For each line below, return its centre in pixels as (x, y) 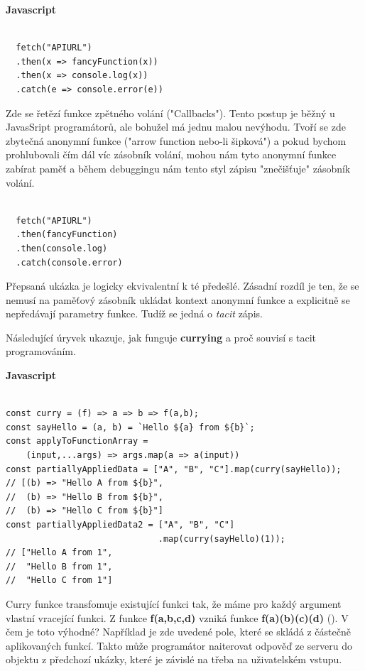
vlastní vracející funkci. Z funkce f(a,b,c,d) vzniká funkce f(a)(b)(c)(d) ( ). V (177, 617)
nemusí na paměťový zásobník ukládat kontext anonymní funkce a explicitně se (178, 299)
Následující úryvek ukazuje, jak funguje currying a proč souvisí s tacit (161, 337)
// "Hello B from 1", (59, 566)
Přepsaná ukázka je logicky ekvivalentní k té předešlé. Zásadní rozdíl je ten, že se (182, 286)
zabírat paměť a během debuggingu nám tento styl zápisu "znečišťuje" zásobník (178, 168)
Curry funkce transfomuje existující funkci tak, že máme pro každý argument (174, 603)
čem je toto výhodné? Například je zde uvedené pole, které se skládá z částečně (178, 632)
